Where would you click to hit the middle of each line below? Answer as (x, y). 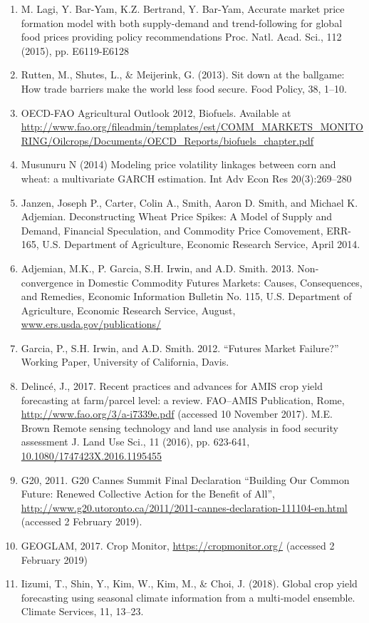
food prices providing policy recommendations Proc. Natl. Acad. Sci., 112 (181, 37)
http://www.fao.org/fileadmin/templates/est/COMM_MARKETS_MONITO (192, 127)
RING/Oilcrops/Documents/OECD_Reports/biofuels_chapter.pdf (167, 140)
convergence (47, 282)
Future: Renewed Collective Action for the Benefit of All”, (148, 494)
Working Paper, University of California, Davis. (125, 362)
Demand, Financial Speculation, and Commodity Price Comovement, (172, 230)
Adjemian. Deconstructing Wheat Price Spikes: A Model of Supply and (177, 216)
